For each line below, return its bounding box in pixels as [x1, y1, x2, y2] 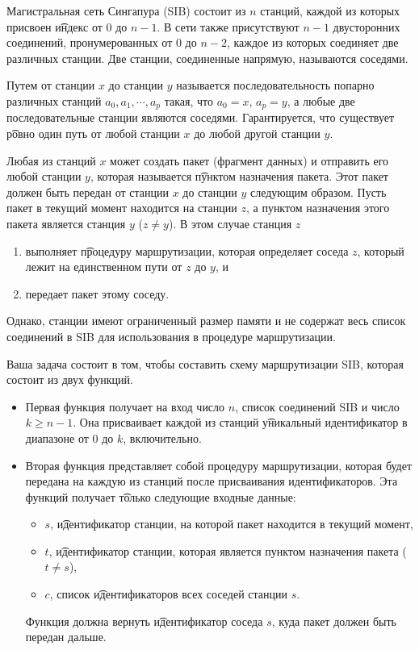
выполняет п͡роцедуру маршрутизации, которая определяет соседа [25, 242, 349, 259]
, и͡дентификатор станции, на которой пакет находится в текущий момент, [50, 515, 413, 532]
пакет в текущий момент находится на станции [6, 199, 237, 216]
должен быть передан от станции [6, 183, 169, 200]
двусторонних [333, 18, 400, 35]
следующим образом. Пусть [250, 183, 387, 200]
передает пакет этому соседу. [25, 285, 170, 302]
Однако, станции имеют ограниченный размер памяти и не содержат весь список [6, 312, 406, 329]
